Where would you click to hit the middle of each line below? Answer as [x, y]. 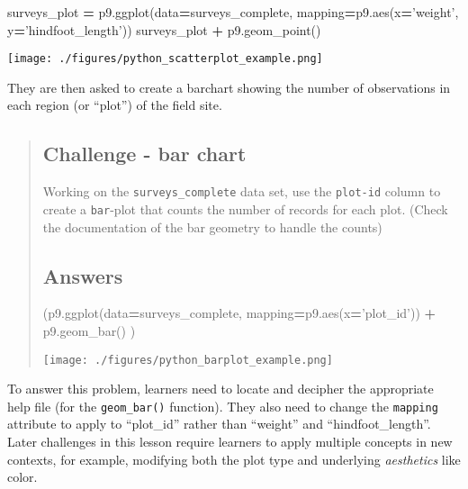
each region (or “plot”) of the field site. [115, 105]
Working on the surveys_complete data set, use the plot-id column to [242, 191]
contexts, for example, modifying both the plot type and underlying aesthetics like [234, 459]
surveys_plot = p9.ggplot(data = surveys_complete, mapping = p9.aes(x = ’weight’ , [233, 12]
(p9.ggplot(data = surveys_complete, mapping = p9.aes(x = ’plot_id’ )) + [239, 313]
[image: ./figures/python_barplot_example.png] [188, 360]
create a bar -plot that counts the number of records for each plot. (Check [245, 208]
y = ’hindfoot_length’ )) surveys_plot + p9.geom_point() [164, 29]
